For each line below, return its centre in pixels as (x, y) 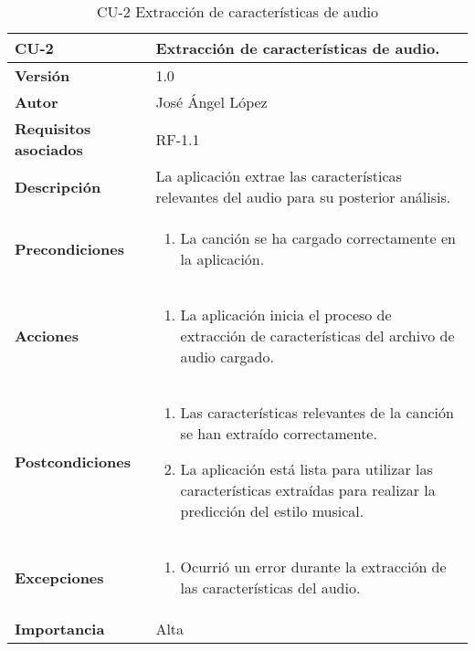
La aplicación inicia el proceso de (286, 315)
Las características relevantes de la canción (317, 412)
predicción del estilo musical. (272, 511)
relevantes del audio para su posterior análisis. (303, 197)
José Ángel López (211, 102)
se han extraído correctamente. (279, 433)
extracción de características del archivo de (317, 336)
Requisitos (53, 128)
